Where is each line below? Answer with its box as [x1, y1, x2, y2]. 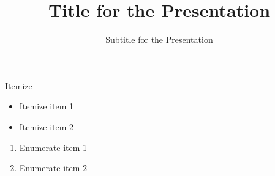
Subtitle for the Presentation [105, 33, 213, 46]
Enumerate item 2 [19, 161, 88, 174]
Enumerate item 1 [19, 141, 88, 153]
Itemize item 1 [19, 100, 74, 112]
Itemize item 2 [19, 120, 74, 133]
